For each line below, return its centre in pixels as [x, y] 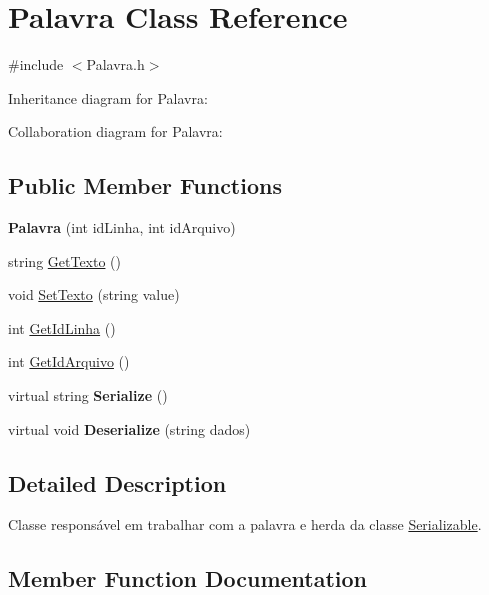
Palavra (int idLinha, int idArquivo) [122, 227]
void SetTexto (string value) [94, 294]
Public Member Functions [145, 185]
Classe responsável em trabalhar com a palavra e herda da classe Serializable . [245, 524]
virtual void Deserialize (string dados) [129, 428]
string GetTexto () [65, 260]
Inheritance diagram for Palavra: [108, 97]
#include [36, 64]
